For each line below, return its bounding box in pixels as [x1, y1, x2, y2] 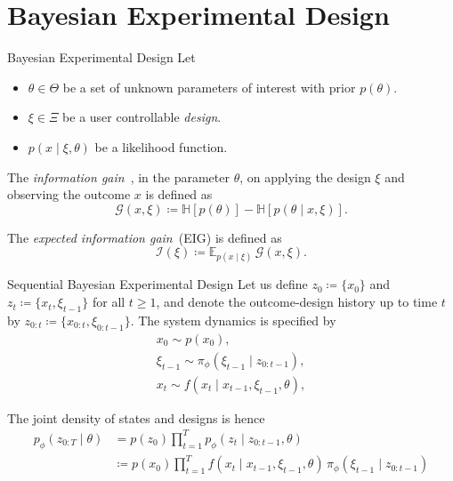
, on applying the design [239, 167, 371, 186]
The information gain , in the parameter [7, 167, 230, 186]
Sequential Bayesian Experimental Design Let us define [7, 275, 308, 293]
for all [92, 293, 125, 311]
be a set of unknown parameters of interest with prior [62, 77, 356, 96]
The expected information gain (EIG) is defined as [7, 228, 282, 246]
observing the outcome [7, 185, 131, 204]
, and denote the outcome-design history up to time [156, 293, 438, 311]
